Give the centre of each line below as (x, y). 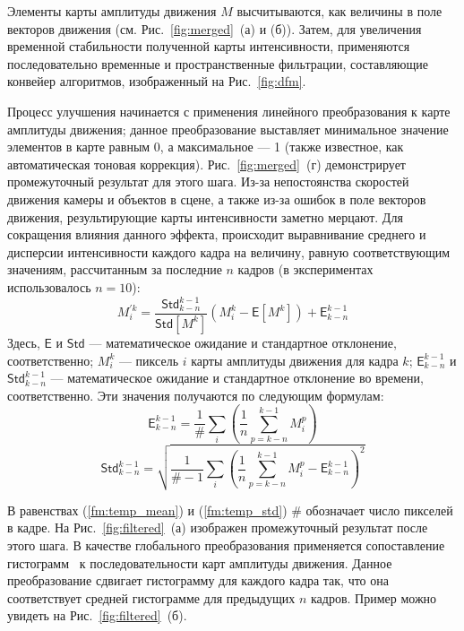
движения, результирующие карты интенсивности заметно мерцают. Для (205, 216)
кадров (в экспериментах (305, 269)
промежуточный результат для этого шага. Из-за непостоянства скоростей (208, 182)
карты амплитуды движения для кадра (295, 360)
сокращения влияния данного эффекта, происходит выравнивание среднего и (217, 234)
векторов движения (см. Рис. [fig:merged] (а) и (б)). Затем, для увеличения (215, 28)
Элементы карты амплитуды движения (112, 11)
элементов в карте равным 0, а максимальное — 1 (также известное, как (206, 147)
